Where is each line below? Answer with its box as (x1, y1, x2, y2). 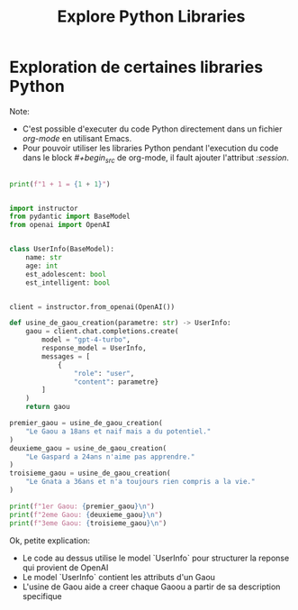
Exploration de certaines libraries (9, 57, 264, 77)
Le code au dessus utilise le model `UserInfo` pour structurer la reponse (22, 552, 290, 563)
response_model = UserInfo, (41, 344, 147, 353)
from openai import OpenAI (9, 221, 111, 230)
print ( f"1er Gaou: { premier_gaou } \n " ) (9, 502, 155, 511)
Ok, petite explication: (9, 534, 91, 546)
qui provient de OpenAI (22, 561, 109, 573)
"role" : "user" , (73, 369, 135, 378)
